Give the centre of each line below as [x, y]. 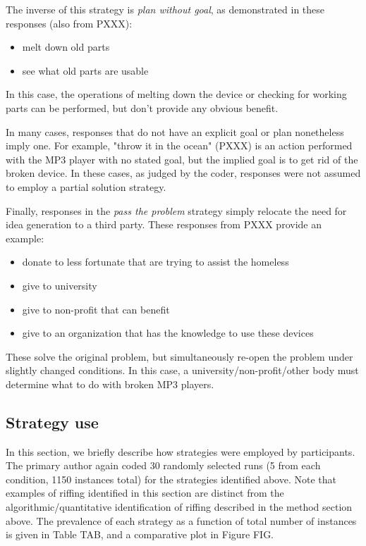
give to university [60, 285]
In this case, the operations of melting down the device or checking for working [176, 94]
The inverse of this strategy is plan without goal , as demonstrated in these [165, 9]
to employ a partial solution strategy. [86, 186]
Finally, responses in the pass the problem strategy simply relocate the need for [176, 210]
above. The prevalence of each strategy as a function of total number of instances [181, 520]
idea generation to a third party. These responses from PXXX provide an [164, 224]
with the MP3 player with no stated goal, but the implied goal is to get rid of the [182, 159]
